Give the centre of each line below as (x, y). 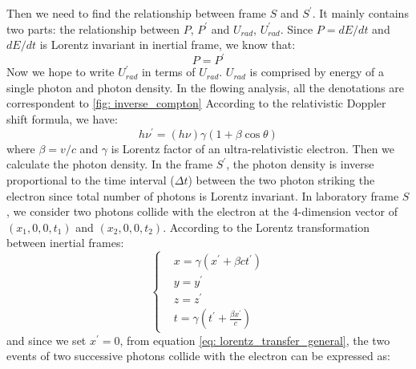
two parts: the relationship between (93, 28)
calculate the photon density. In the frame (110, 164)
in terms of (168, 72)
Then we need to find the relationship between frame (137, 13)
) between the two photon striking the (281, 179)
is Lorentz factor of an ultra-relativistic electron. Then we (253, 148)
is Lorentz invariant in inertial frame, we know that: (168, 45)
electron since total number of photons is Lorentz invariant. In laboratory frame (203, 195)
